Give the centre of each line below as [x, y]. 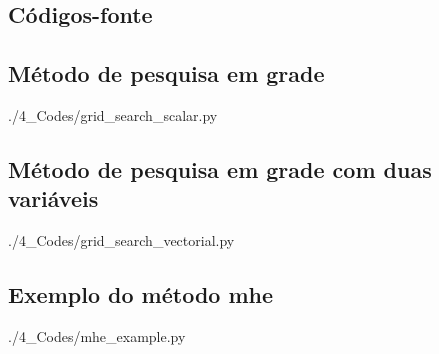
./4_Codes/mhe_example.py [97, 335]
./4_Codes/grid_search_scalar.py [113, 114]
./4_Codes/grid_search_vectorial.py [121, 240]
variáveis [53, 198]
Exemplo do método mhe [141, 294]
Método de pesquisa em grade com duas [220, 168]
